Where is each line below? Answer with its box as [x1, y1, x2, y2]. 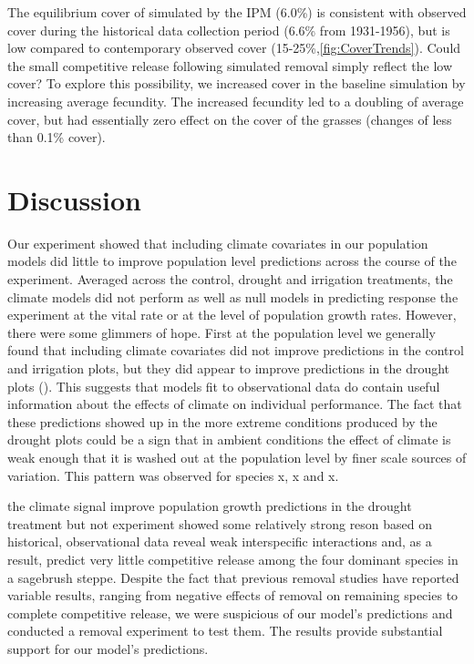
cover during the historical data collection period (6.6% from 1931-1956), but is [7, 20, 450, 39]
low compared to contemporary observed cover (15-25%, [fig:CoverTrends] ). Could [7, 38, 461, 57]
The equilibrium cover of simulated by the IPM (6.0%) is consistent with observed [7, 3, 467, 21]
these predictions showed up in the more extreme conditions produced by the [7, 412, 438, 431]
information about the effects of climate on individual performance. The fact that [7, 394, 462, 414]
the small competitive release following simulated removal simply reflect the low [7, 56, 453, 75]
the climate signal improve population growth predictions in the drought [7, 496, 412, 516]
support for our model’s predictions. [7, 638, 209, 658]
